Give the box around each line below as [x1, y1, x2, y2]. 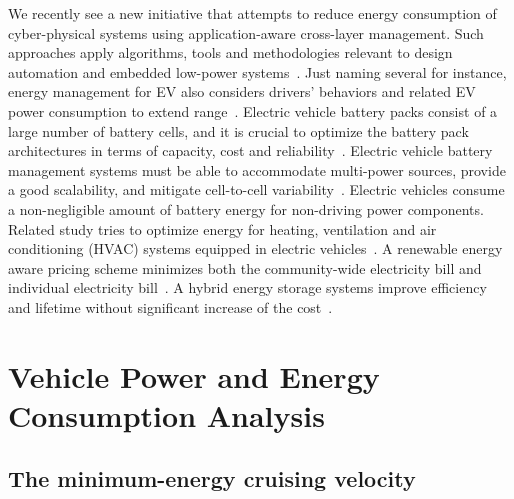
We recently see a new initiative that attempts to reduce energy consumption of [8, 3, 497, 23]
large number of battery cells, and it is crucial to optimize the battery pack [8, 120, 469, 141]
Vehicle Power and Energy [8, 355, 380, 396]
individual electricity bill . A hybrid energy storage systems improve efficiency [8, 277, 487, 298]
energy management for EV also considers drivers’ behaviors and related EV [8, 81, 476, 102]
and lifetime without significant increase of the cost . [8, 296, 333, 317]
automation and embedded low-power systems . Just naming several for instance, [8, 61, 507, 82]
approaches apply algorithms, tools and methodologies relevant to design [8, 42, 453, 63]
